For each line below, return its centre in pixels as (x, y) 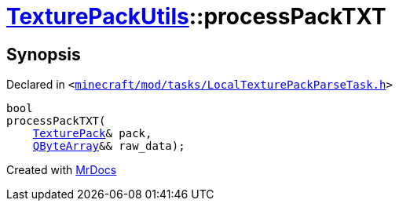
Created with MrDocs (62, 170)
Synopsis (44, 54)
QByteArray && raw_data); (109, 146)
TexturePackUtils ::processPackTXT (196, 16)
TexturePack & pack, (92, 134)
